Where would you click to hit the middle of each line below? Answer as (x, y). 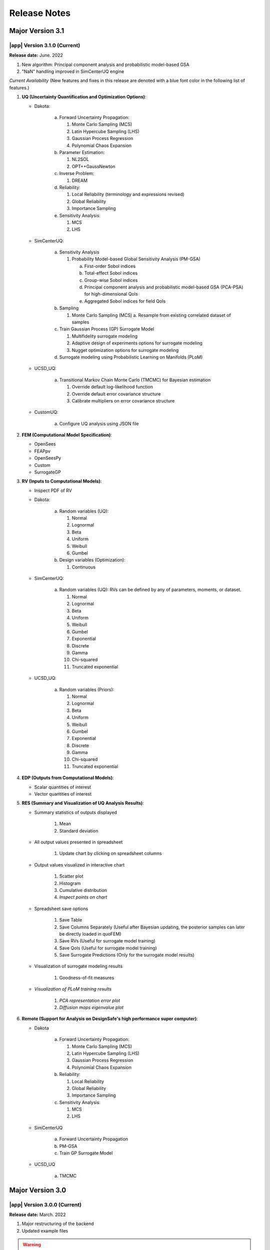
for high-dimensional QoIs (111, 294)
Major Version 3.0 (38, 1190)
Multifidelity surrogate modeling (104, 336)
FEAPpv (42, 451)
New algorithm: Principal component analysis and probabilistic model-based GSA (105, 64)
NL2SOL (80, 159)
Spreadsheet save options (61, 908)
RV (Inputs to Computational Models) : (62, 481)
